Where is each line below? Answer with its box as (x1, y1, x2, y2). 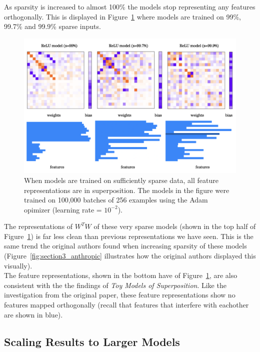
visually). (4, 260, 32, 270)
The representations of (4, 221, 73, 231)
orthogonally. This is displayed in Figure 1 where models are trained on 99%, (4, 11, 241, 21)
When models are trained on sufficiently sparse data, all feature (24, 174, 218, 185)
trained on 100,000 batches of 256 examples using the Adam (24, 194, 208, 205)
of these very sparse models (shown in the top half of (93, 221, 256, 231)
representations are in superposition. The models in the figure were (24, 184, 229, 195)
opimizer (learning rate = (24, 204, 102, 214)
